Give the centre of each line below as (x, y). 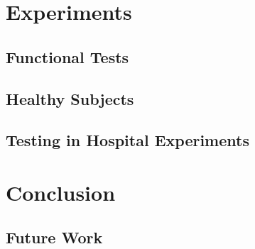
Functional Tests (67, 56)
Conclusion (61, 192)
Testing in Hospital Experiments (128, 140)
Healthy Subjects (70, 98)
